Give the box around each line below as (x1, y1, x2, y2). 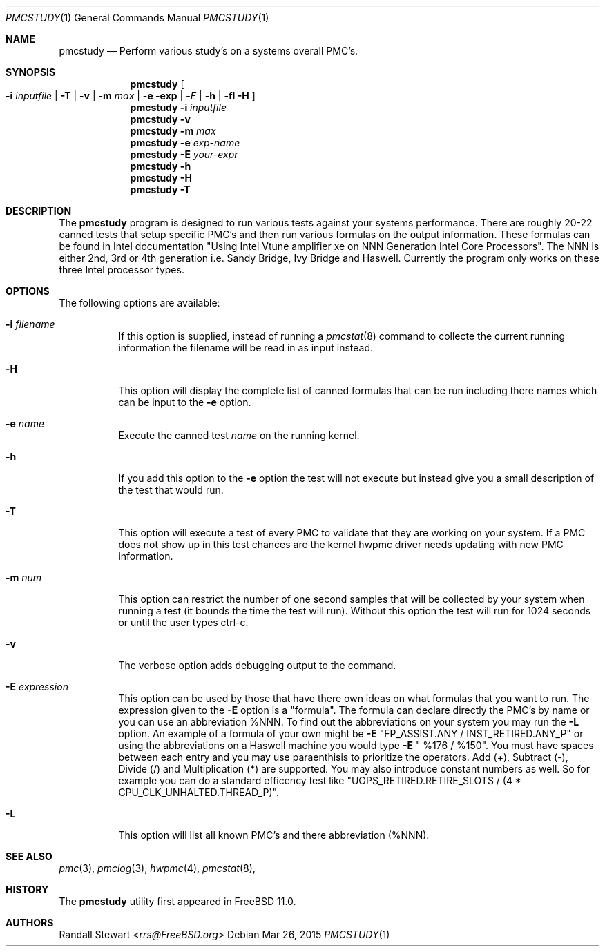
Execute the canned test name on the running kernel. (118, 429, 360, 441)
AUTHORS (6, 917, 54, 929)
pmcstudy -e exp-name (130, 137, 240, 148)
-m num (6, 572, 42, 583)
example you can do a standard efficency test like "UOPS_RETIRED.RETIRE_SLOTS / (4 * (118, 775, 521, 786)
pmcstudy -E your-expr (130, 148, 238, 160)
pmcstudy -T (130, 184, 191, 195)
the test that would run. (118, 484, 224, 496)
